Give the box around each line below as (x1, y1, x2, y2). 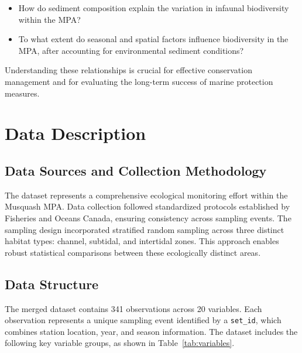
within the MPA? (18, 13, 81, 25)
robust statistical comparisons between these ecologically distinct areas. (5, 246, 261, 258)
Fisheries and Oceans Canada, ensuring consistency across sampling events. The (5, 211, 291, 224)
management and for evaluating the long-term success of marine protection (5, 75, 273, 87)
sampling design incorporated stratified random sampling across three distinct (5, 223, 284, 235)
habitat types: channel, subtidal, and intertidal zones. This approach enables (5, 235, 279, 247)
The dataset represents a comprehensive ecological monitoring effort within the (5, 189, 288, 201)
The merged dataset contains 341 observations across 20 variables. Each (5, 302, 262, 314)
